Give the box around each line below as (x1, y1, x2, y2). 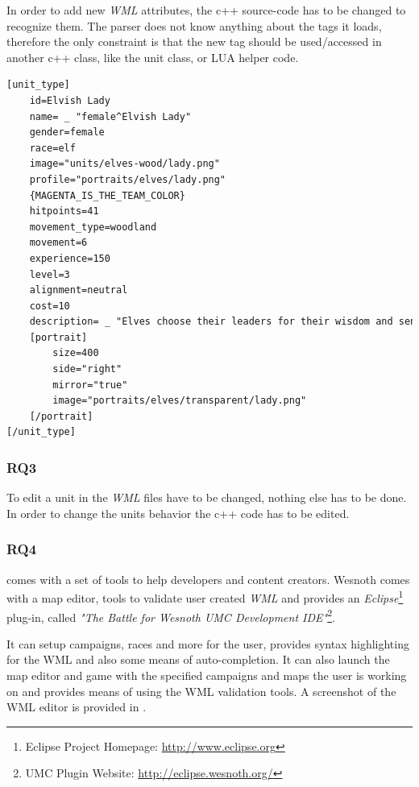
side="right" (52, 363, 122, 375)
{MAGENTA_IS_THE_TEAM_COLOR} (29, 189, 185, 201)
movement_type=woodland (29, 221, 157, 233)
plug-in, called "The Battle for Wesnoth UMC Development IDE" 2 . (6, 606, 335, 625)
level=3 (29, 268, 70, 280)
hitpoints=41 (29, 205, 99, 217)
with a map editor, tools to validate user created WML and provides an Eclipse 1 (6, 587, 404, 606)
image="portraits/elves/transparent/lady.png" (52, 395, 307, 407)
